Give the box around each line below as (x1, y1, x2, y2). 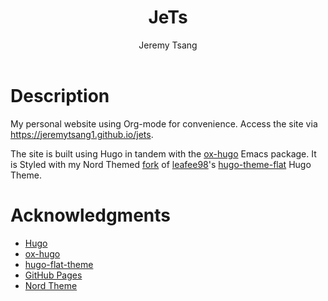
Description (10, 84, 110, 107)
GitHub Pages (24, 269, 83, 281)
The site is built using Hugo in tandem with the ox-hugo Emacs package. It (10, 147, 317, 160)
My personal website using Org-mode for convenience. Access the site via (10, 117, 318, 130)
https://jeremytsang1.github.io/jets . (10, 128, 154, 140)
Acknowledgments (10, 204, 172, 226)
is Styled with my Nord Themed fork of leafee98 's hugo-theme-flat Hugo (10, 158, 312, 170)
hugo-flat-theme (24, 258, 94, 270)
